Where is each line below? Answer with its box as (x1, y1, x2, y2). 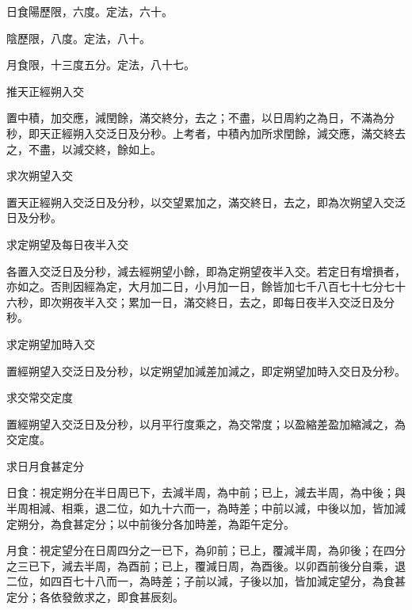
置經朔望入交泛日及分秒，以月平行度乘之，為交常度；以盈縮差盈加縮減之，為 (6, 415, 406, 432)
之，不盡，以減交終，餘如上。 (6, 140, 162, 157)
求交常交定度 (6, 389, 73, 406)
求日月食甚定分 (6, 457, 84, 474)
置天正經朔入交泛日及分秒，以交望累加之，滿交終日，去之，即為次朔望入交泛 (6, 193, 406, 210)
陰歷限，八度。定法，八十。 (6, 29, 151, 46)
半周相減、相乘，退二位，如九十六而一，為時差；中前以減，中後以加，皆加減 (6, 500, 406, 517)
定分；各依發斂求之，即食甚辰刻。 (6, 589, 184, 605)
